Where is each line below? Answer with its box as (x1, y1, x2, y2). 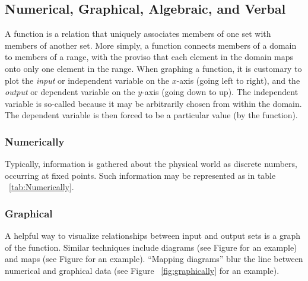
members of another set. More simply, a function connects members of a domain (5, 39, 297, 51)
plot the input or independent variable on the (5, 74, 170, 86)
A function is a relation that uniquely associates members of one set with (5, 27, 271, 40)
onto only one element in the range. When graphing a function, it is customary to (5, 62, 302, 74)
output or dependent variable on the (5, 86, 135, 98)
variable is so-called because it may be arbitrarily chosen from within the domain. (5, 97, 302, 109)
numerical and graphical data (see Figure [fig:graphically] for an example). (5, 264, 280, 276)
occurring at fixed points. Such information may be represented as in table (5, 169, 276, 181)
